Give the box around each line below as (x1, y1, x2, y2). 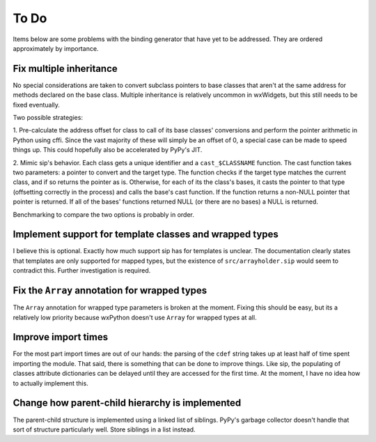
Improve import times (13, 331, 108, 343)
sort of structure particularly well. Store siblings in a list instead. (13, 425, 196, 434)
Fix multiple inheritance (13, 63, 118, 75)
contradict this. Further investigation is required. (13, 266, 151, 275)
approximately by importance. (13, 44, 99, 52)
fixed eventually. (13, 100, 61, 109)
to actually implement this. (13, 379, 88, 387)
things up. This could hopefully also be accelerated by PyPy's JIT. (13, 146, 203, 154)
